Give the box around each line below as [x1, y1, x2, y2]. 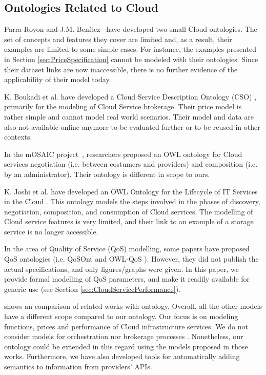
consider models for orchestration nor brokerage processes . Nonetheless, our [4, 331, 243, 342]
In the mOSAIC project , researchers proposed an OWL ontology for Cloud [4, 148, 242, 159]
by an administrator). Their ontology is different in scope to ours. [4, 168, 210, 179]
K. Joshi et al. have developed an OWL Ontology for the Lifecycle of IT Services [4, 186, 258, 196]
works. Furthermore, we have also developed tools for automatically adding [4, 351, 240, 362]
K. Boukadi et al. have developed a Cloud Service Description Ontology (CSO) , [4, 91, 257, 102]
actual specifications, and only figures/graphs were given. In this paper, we [4, 263, 239, 274]
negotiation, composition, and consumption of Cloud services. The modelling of [4, 206, 253, 216]
